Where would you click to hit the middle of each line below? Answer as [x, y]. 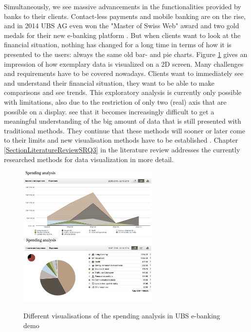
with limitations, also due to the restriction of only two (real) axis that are [115, 101]
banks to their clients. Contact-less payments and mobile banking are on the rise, [125, 16]
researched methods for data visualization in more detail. [89, 159]
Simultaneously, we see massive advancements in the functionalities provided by [123, 6]
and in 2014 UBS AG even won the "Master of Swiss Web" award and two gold [122, 26]
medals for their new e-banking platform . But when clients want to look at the [122, 35]
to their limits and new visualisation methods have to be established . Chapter [121, 140]
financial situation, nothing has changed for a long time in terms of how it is [118, 45]
